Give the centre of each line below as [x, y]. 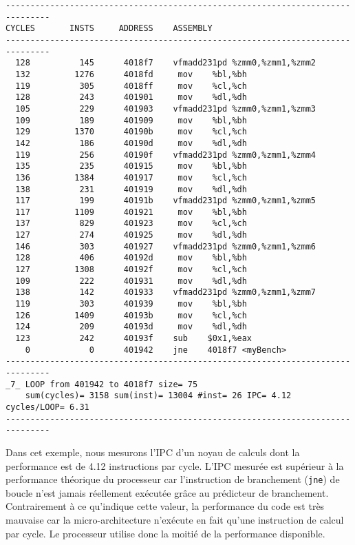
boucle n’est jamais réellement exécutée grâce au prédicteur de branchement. [167, 492]
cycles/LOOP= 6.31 [47, 407]
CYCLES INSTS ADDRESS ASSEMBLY [109, 29]
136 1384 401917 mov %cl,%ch [131, 177]
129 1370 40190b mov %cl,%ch [131, 132]
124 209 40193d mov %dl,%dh [131, 327]
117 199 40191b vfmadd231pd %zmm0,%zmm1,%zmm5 [166, 201]
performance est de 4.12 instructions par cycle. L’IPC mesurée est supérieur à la [175, 465]
